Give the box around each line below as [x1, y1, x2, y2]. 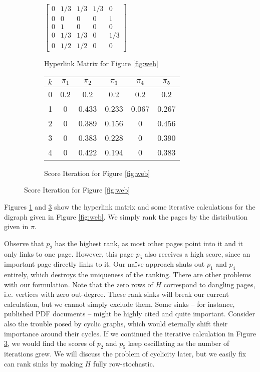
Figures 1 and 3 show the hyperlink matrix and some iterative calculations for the [4, 201, 255, 212]
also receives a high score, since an [144, 248, 250, 259]
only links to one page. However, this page [4, 248, 134, 259]
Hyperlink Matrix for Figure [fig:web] [44, 58, 158, 69]
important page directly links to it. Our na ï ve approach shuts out [4, 259, 205, 269]
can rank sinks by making [4, 358, 83, 368]
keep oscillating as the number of [128, 338, 229, 348]
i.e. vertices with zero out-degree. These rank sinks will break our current [4, 289, 229, 299]
